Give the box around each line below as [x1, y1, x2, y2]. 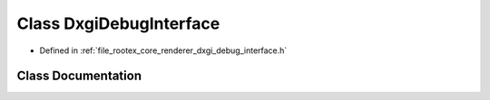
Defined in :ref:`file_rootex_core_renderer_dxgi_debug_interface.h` [39, 45, 288, 56]
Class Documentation [16, 68, 142, 84]
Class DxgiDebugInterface [16, 14, 220, 33]
